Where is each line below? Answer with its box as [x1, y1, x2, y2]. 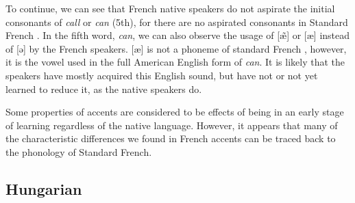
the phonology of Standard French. [5, 144, 152, 159]
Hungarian [5, 178, 82, 199]
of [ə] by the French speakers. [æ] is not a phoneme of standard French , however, [5, 41, 347, 55]
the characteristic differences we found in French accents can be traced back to [5, 131, 336, 146]
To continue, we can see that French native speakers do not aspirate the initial [5, 1, 335, 15]
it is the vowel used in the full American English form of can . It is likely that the [5, 55, 345, 69]
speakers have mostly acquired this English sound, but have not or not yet [5, 68, 318, 82]
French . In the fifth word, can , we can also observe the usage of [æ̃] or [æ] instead [5, 28, 350, 42]
